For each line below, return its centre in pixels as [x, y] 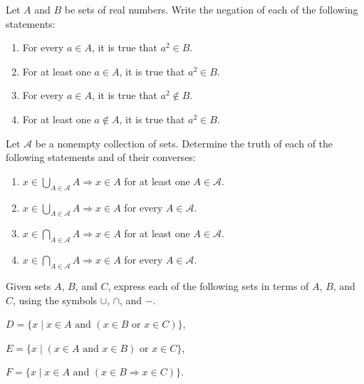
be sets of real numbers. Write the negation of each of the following [211, 9]
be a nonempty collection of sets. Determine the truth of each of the [184, 143]
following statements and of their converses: [101, 157]
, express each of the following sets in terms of [208, 285]
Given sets [28, 285]
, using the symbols [55, 300]
